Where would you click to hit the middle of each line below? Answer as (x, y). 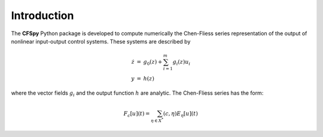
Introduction (42, 15)
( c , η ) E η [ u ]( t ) (181, 114)
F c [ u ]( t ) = (137, 114)
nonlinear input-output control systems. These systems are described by (101, 41)
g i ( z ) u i (182, 63)
